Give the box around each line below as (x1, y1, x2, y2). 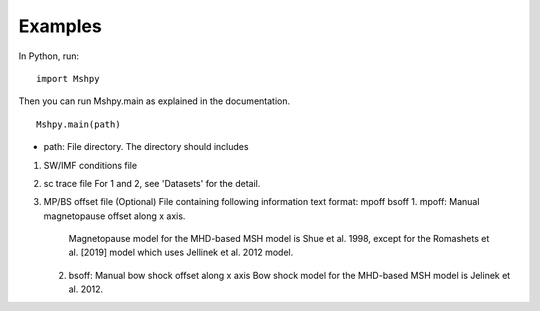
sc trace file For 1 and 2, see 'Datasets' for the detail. (43, 177, 261, 189)
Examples (18, 15, 102, 37)
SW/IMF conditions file (43, 159, 138, 171)
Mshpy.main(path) (36, 118, 121, 130)
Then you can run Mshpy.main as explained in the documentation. (18, 95, 290, 107)
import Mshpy (36, 73, 100, 84)
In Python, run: (18, 50, 80, 62)
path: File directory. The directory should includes (43, 141, 249, 153)
